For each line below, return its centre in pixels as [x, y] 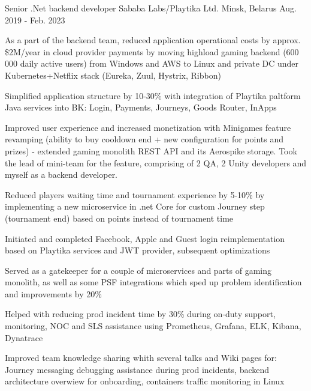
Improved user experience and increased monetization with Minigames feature [148, 127]
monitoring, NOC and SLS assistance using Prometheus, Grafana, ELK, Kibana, [153, 326]
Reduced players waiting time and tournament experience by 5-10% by [135, 194]
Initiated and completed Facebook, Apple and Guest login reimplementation [145, 238]
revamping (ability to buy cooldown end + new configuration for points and [144, 139]
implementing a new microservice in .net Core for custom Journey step [135, 206]
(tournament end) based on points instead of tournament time [119, 218]
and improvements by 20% [53, 293]
